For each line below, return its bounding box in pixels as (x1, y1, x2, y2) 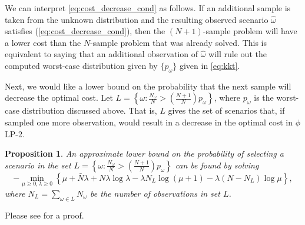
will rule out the (208, 48, 267, 60)
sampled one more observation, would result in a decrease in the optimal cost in (5, 115, 293, 128)
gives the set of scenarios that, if (168, 104, 285, 117)
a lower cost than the (5, 36, 81, 48)
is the (254, 91, 274, 104)
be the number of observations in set (90, 187, 220, 199)
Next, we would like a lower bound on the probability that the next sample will (5, 80, 291, 92)
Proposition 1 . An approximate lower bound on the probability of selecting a (5, 147, 284, 160)
